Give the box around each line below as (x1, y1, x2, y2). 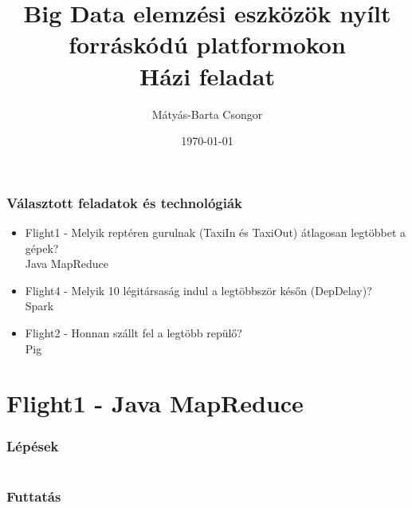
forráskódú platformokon (69, 28, 346, 61)
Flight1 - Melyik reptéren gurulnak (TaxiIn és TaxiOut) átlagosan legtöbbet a (25, 223, 406, 240)
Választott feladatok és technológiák (6, 192, 243, 212)
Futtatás (6, 486, 61, 506)
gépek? (25, 239, 59, 256)
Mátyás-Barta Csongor (151, 105, 263, 122)
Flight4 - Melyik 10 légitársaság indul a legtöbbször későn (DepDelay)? (25, 282, 372, 298)
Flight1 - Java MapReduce (6, 387, 304, 419)
